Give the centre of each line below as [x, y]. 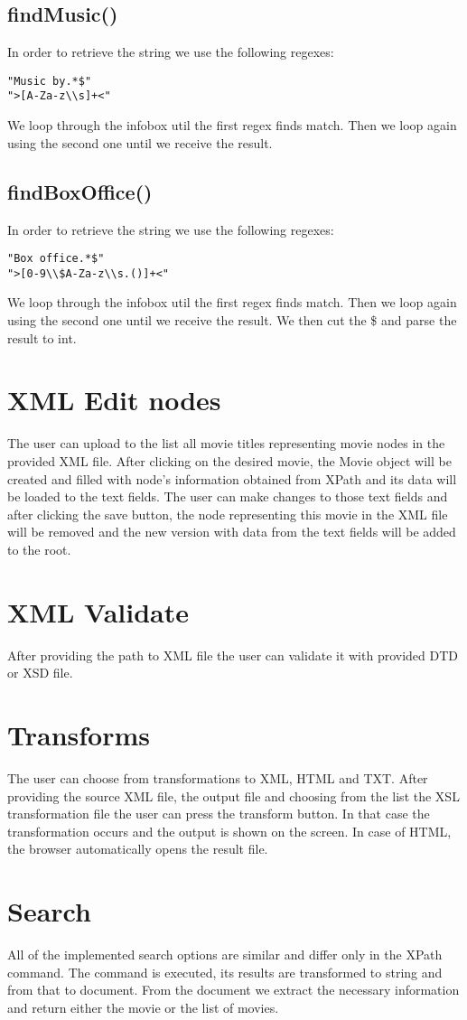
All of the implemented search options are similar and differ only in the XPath [225, 954]
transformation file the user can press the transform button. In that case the [219, 814]
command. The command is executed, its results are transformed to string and [225, 972]
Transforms [79, 734]
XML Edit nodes [114, 400]
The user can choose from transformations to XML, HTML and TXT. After [218, 777]
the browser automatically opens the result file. [138, 849]
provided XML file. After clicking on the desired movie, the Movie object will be [229, 460]
